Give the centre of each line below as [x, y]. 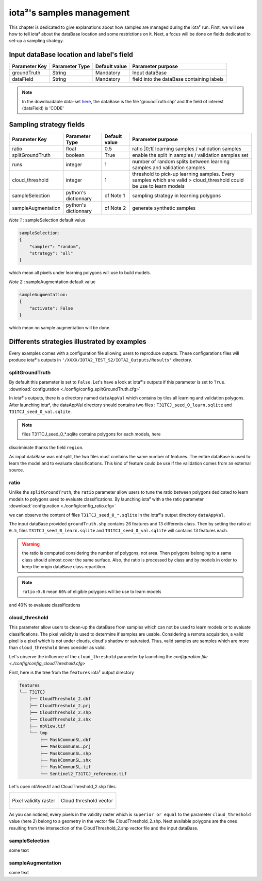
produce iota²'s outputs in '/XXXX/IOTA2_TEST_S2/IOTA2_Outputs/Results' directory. [101, 360]
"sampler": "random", [55, 246]
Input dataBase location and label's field [71, 55]
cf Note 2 [115, 208]
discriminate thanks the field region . [46, 448]
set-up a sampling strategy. [36, 41]
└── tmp [39, 733]
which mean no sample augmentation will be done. [60, 327]
